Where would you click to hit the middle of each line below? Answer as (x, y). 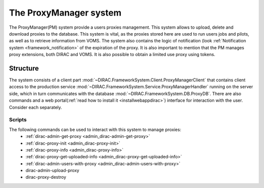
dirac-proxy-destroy (46, 177)
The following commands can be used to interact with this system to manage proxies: (95, 130)
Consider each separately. (35, 107)
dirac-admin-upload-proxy (53, 170)
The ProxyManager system (65, 13)
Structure (24, 68)
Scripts (18, 120)
